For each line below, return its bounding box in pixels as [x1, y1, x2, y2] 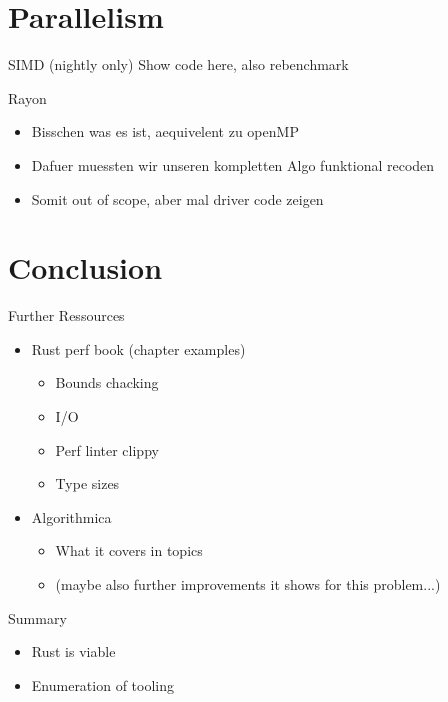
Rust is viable [31, 641, 116, 662]
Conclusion [8, 247, 163, 288]
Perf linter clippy [55, 439, 159, 460]
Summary [8, 607, 67, 628]
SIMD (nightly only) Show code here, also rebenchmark [8, 54, 349, 75]
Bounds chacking [55, 372, 159, 393]
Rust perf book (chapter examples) [31, 338, 246, 359]
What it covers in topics [55, 540, 203, 561]
